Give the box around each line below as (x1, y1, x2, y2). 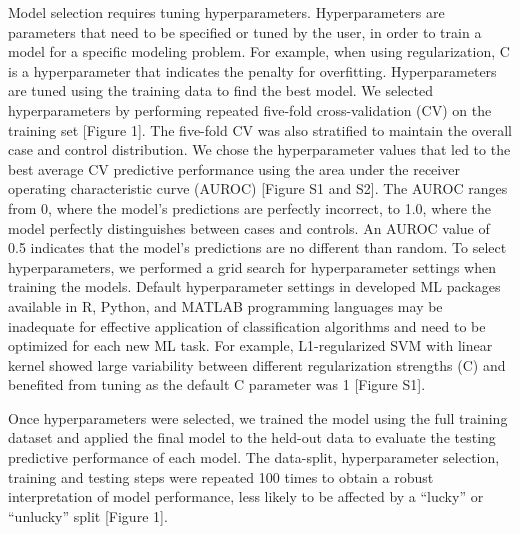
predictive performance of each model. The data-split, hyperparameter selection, (8, 447, 500, 468)
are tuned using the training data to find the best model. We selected (8, 80, 433, 101)
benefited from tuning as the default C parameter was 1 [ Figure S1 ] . (8, 374, 426, 395)
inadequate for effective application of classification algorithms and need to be (8, 315, 486, 336)
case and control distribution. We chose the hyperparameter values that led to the (8, 139, 511, 160)
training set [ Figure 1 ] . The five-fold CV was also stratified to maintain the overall (8, 119, 512, 140)
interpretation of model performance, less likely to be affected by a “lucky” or (8, 486, 484, 507)
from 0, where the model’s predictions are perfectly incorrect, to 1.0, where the (8, 197, 492, 218)
